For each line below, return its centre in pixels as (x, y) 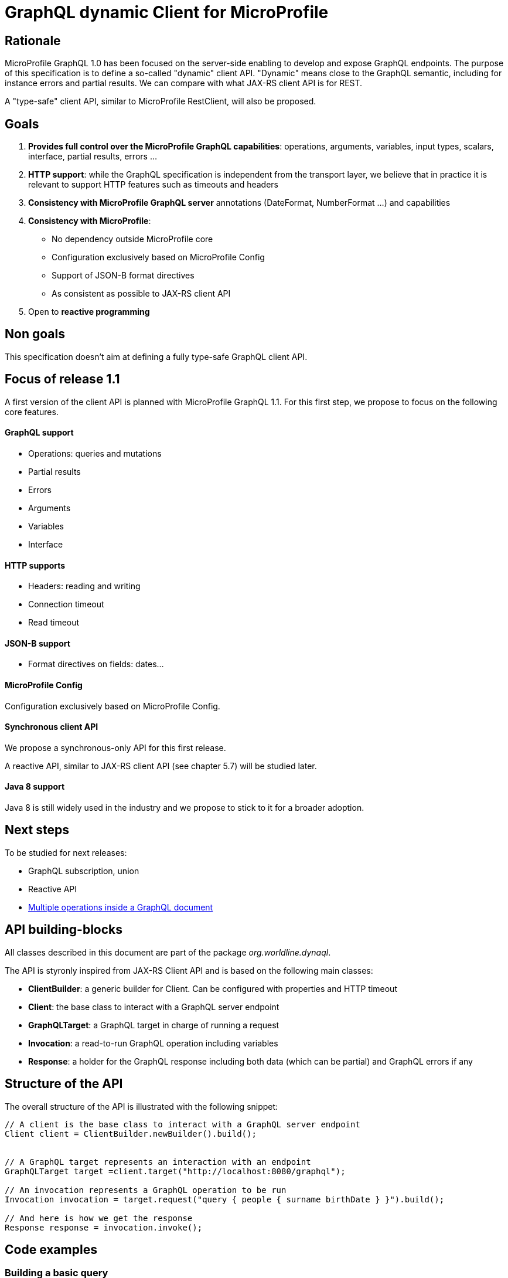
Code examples (51, 1249)
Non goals (35, 334)
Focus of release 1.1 (62, 379)
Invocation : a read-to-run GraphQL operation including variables (153, 1043)
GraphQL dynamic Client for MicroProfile (167, 12)
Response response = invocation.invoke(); (104, 1227)
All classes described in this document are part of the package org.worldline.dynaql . (168, 952)
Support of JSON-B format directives (123, 276)
